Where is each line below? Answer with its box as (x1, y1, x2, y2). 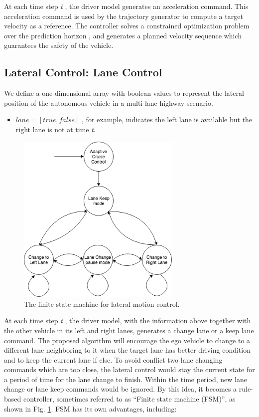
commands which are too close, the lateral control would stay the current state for (4, 364, 255, 375)
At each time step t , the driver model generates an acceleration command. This (4, 1, 249, 11)
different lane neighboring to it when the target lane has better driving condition (4, 345, 251, 355)
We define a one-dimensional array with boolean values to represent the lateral (4, 88, 244, 98)
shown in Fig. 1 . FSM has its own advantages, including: (4, 403, 177, 414)
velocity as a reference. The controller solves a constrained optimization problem (4, 20, 250, 31)
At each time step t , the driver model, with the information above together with (4, 315, 251, 326)
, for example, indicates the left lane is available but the (82, 114, 253, 125)
